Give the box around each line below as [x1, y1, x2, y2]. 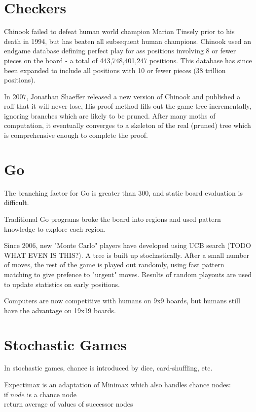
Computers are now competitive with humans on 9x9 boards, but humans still [4, 295, 240, 306]
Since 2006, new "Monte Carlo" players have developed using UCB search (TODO [4, 240, 251, 250]
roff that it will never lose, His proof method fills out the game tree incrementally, [4, 101, 252, 111]
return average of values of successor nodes [4, 399, 133, 409]
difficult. [4, 197, 29, 207]
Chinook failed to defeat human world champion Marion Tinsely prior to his [4, 26, 235, 37]
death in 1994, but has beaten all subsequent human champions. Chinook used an [4, 36, 251, 46]
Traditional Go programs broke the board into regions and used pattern [4, 213, 221, 224]
